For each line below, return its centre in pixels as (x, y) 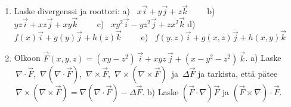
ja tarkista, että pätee (238, 73)
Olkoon (27, 58)
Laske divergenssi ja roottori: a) (72, 11)
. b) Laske (160, 91)
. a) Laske (263, 58)
